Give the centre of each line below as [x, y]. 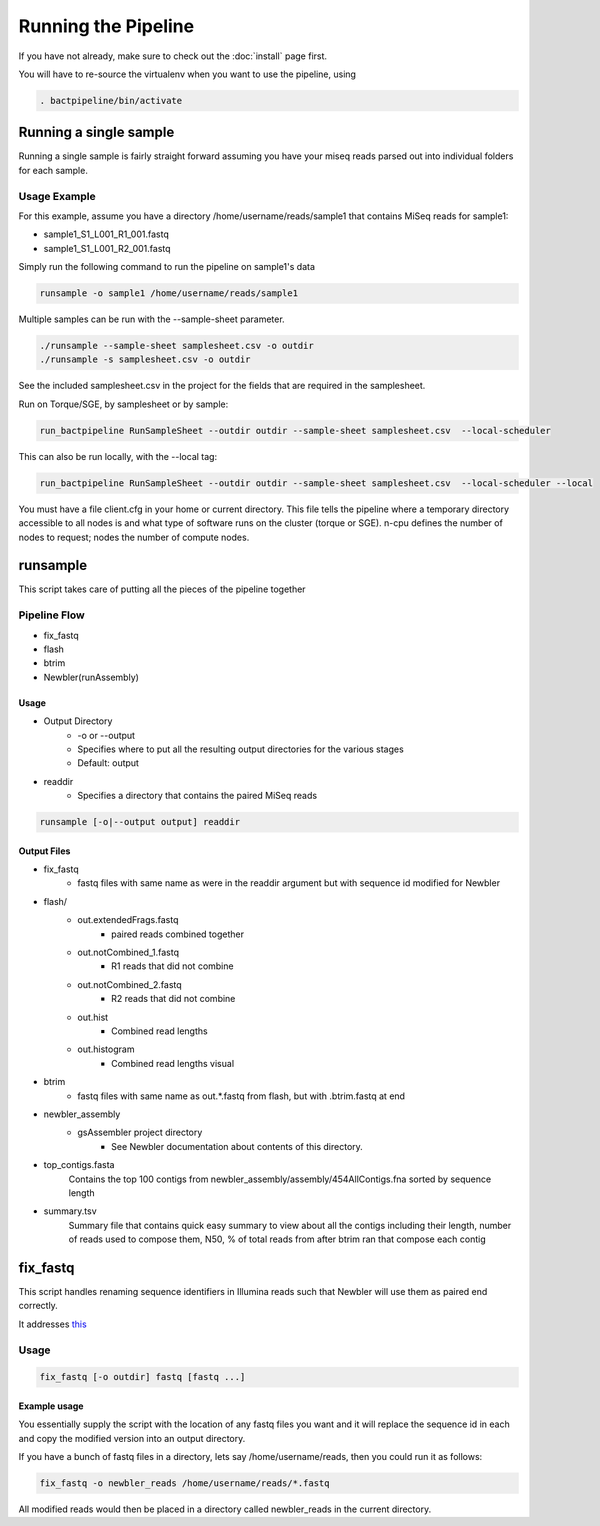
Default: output [108, 763]
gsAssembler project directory [140, 1132]
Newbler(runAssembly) [91, 677]
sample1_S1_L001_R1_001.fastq [106, 234]
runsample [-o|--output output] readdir [139, 822]
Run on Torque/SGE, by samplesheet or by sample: [123, 404]
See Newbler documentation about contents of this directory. [237, 1146]
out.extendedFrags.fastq [128, 920]
